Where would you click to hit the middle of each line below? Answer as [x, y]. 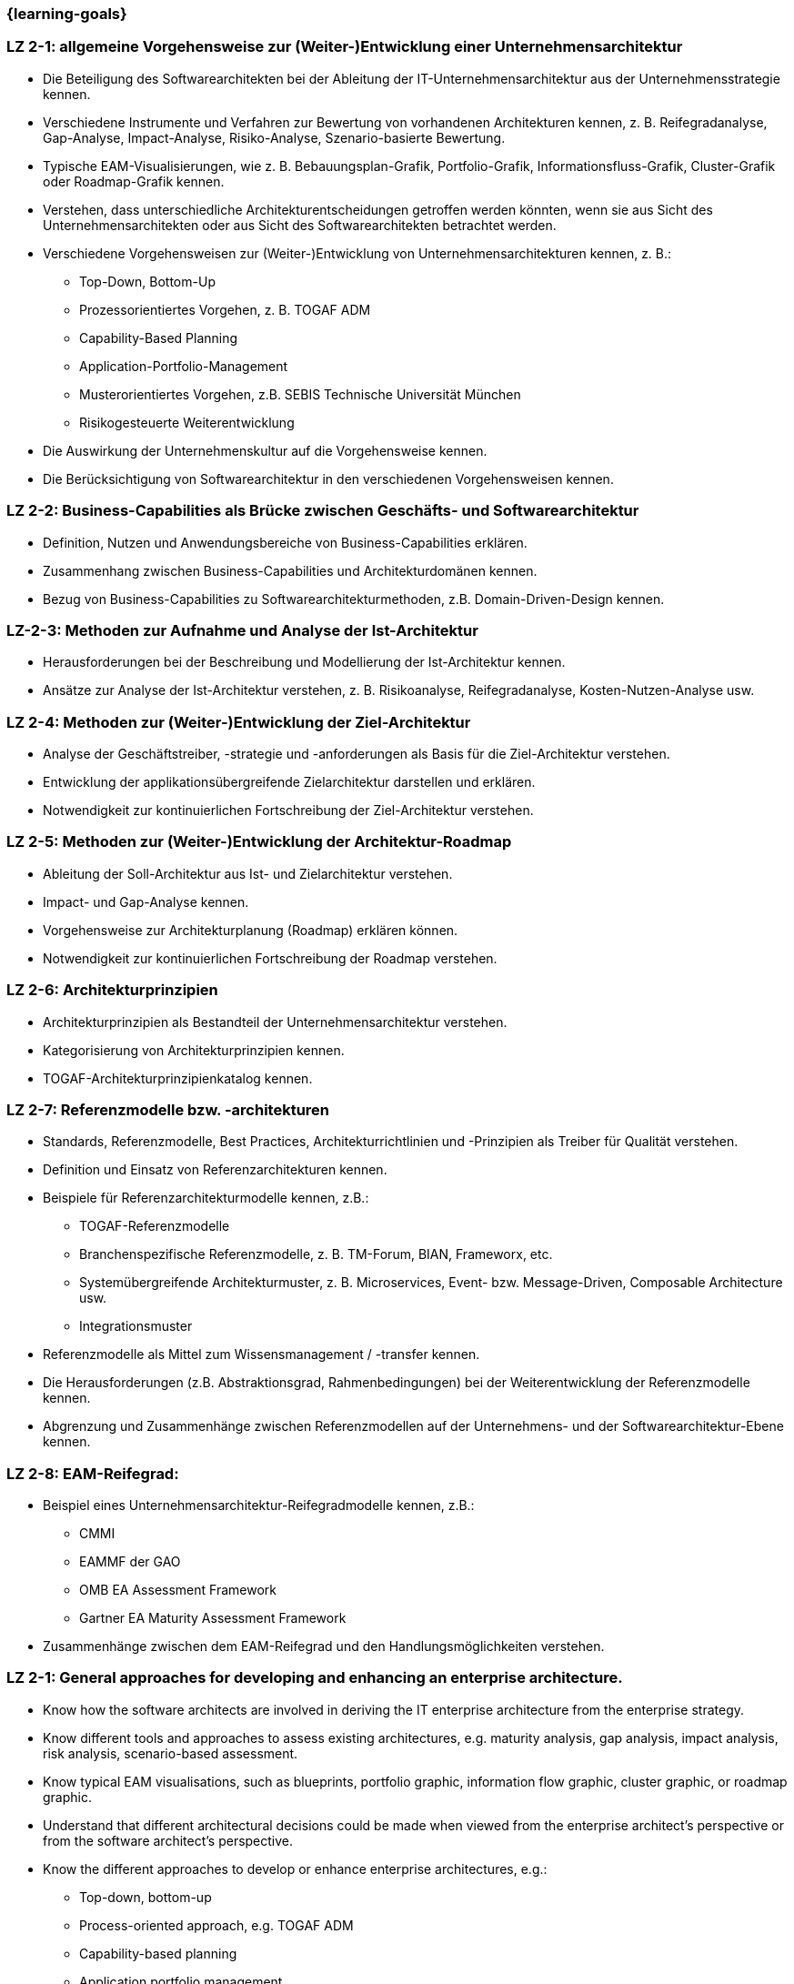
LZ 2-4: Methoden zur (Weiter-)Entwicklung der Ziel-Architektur [239, 722]
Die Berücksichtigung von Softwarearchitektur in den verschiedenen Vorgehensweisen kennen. [328, 478]
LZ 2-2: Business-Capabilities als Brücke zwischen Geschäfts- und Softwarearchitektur [323, 511]
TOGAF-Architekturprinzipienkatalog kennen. [178, 1078]
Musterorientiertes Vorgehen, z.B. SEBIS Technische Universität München [300, 394]
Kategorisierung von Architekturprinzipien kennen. [194, 1050]
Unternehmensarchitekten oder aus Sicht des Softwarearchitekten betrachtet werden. [300, 225]
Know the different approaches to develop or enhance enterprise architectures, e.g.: [295, 1868]
